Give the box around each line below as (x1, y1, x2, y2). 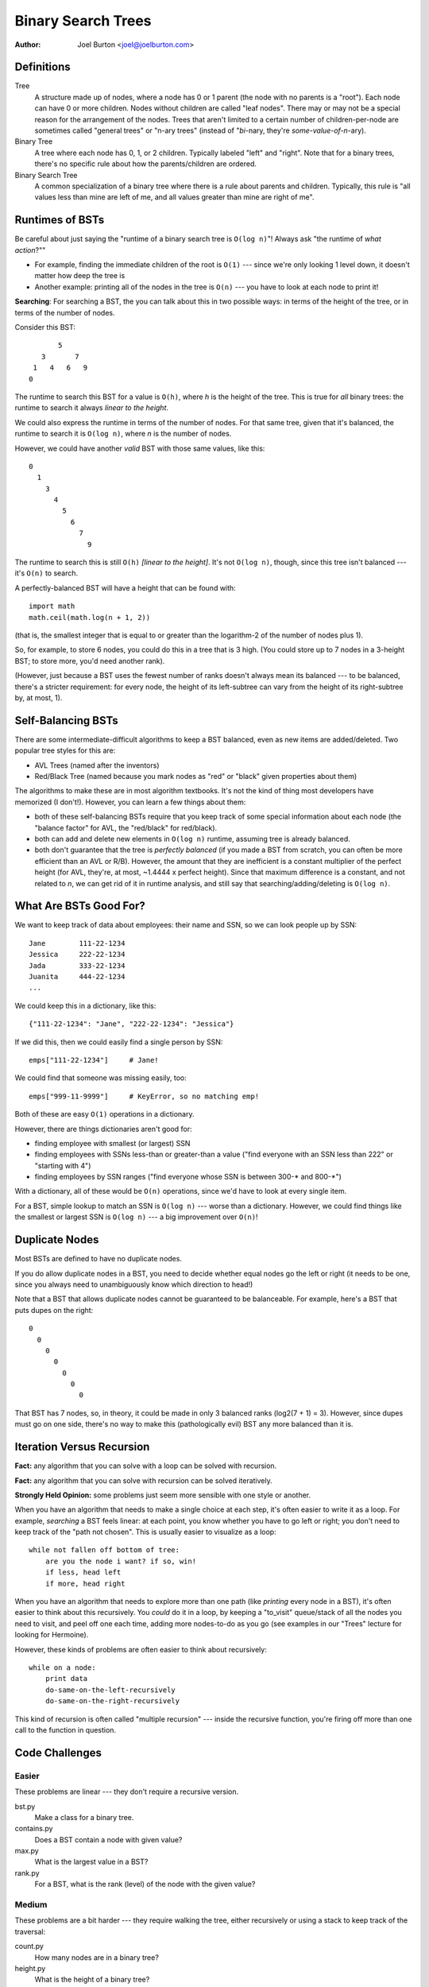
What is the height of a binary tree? (34, 1975, 150, 1985)
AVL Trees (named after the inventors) (34, 760, 160, 770)
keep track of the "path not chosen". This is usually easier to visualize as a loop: (14, 1527, 277, 1537)
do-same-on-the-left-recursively (44, 1685, 176, 1695)
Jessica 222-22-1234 (29, 950, 126, 959)
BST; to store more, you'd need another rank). (14, 656, 165, 665)
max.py (14, 1846, 39, 1856)
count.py (14, 1942, 44, 1951)
